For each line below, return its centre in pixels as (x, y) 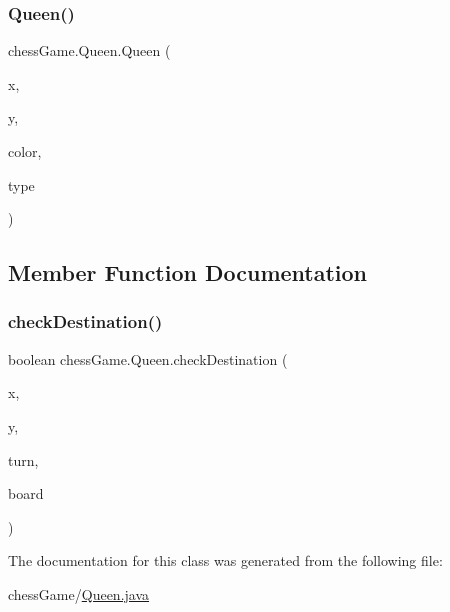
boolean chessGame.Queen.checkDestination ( (148, 358)
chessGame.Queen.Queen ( (89, 50)
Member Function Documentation (188, 272)
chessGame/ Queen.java (79, 593)
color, (25, 151)
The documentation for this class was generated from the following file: (225, 560)
